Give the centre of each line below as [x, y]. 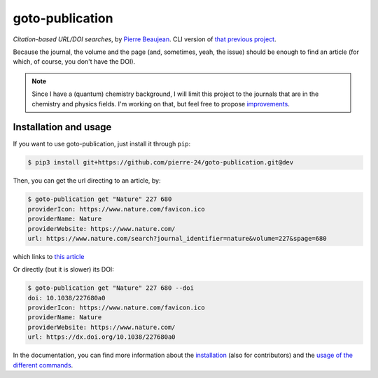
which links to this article [49, 256]
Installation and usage [62, 127]
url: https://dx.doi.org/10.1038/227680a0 [101, 337]
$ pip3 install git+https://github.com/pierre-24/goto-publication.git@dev [161, 162]
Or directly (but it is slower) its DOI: [64, 269]
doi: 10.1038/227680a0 [66, 298]
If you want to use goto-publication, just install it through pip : [102, 144]
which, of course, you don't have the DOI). [74, 62]
